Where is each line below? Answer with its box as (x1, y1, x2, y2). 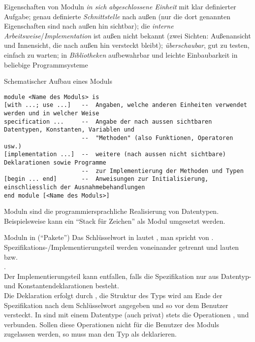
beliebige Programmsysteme (4, 59, 88, 69)
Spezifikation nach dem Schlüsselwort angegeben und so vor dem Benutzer (4, 300, 228, 310)
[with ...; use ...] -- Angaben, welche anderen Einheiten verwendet (4, 102, 247, 109)
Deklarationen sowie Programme (4, 159, 106, 166)
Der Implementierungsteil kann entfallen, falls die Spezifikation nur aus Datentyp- (4, 271, 252, 281)
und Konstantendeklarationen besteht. (4, 280, 119, 291)
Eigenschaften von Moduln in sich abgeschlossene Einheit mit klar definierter (4, 1, 236, 11)
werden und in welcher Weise (4, 110, 99, 117)
